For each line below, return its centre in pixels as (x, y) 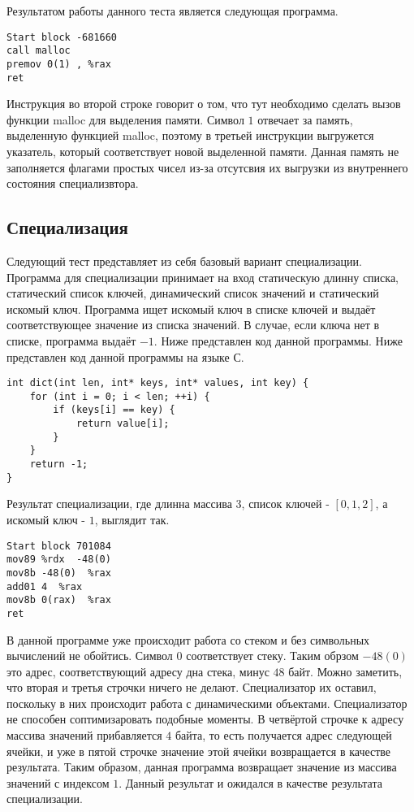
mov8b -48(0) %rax (59, 573)
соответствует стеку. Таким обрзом (272, 656)
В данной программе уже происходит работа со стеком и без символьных (188, 639)
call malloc (39, 51)
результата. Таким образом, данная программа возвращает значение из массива (202, 767)
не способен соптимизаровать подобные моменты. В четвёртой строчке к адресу (205, 719)
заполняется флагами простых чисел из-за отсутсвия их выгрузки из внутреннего (207, 167)
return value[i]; (123, 424)
